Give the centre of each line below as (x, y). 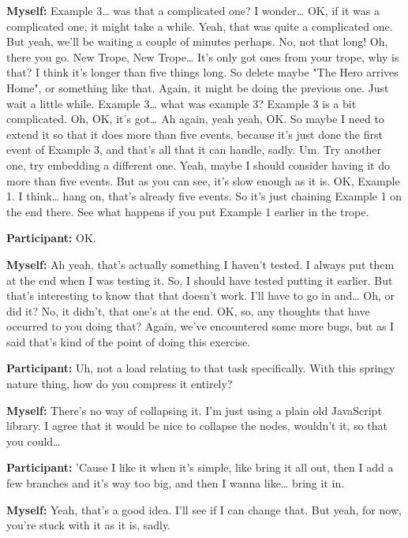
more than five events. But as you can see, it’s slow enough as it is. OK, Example (203, 180)
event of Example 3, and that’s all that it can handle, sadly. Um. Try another (194, 149)
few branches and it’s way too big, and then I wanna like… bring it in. (176, 483)
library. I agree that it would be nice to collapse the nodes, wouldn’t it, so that (197, 426)
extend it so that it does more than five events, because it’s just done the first (195, 134)
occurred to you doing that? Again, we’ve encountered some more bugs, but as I (200, 326)
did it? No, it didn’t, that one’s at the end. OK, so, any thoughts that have (188, 310)
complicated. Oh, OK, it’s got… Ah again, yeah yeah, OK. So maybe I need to (195, 119)
